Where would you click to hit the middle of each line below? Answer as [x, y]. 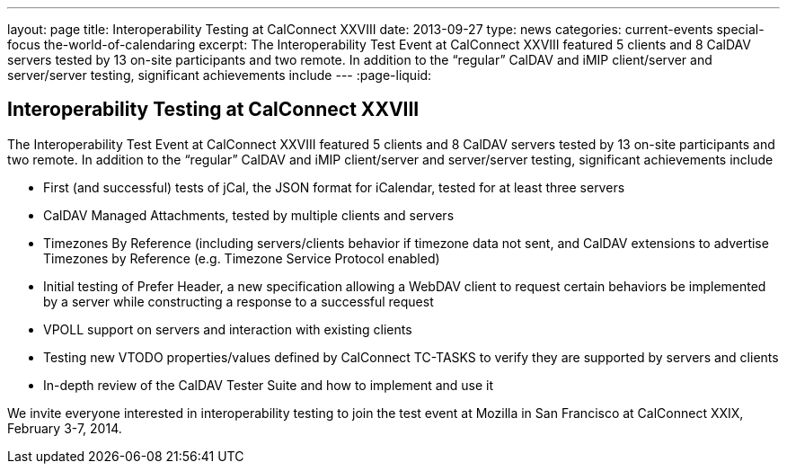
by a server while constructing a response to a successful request [239, 301]
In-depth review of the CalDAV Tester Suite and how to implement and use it [269, 385]
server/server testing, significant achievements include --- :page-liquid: [220, 75]
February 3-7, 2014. [65, 428]
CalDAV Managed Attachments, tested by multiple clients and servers [249, 215]
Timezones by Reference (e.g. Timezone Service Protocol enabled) [242, 258]
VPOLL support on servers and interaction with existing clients [228, 329]
